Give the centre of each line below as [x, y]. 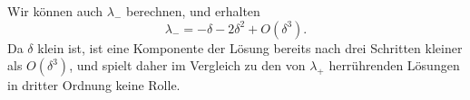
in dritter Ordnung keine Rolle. [94, 85]
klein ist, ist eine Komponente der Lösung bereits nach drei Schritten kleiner [250, 47]
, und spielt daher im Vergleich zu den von [187, 65]
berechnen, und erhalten [193, 11]
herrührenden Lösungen [394, 65]
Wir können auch [55, 11]
